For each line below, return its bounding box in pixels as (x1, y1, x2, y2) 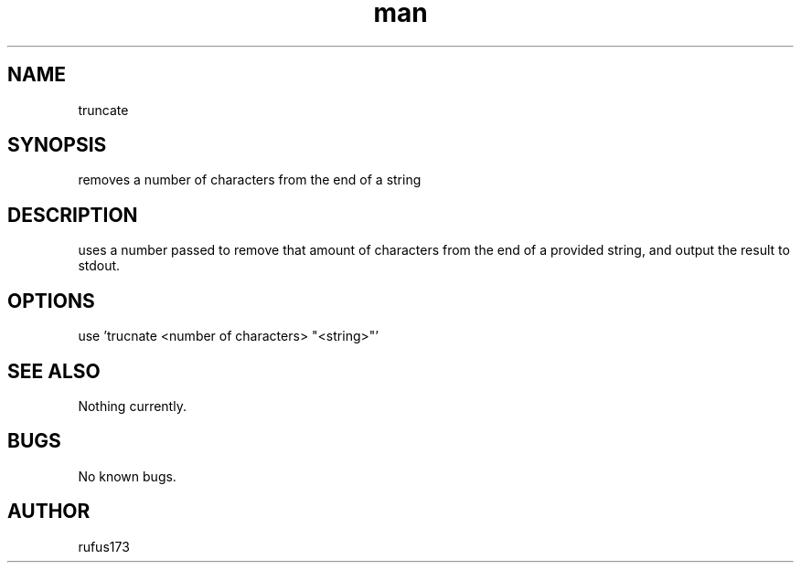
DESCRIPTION (7, 203, 138, 227)
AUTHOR (7, 500, 91, 523)
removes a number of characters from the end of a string (78, 172, 422, 188)
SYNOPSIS (7, 133, 107, 157)
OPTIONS (7, 289, 95, 312)
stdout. (78, 258, 121, 274)
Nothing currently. (78, 397, 187, 414)
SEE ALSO (7, 359, 101, 383)
